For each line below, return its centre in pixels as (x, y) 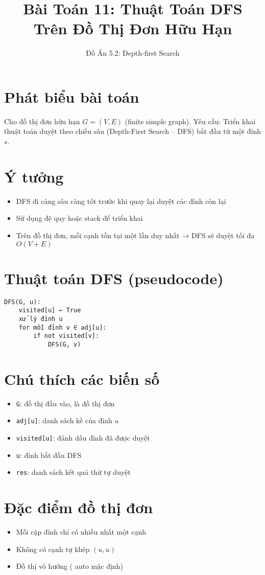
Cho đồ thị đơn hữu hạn (42, 121)
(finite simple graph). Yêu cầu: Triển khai (190, 121)
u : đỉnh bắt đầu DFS (49, 455)
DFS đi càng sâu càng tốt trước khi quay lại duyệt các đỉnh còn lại (121, 201)
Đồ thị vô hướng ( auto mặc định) (69, 566)
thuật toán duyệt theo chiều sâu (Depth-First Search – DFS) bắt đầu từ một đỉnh (133, 131)
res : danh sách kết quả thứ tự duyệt (73, 472)
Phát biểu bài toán (72, 96)
